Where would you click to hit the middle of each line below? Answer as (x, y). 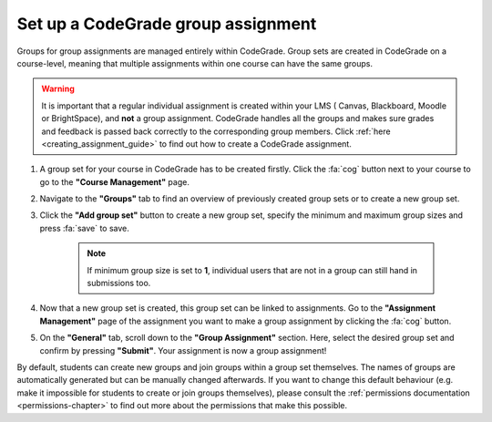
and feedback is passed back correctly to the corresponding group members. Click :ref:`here (216, 131)
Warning (58, 89)
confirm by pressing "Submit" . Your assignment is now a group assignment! (183, 350)
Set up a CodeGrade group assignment (167, 24)
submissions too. (119, 283)
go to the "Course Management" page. (115, 181)
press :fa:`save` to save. (84, 228)
